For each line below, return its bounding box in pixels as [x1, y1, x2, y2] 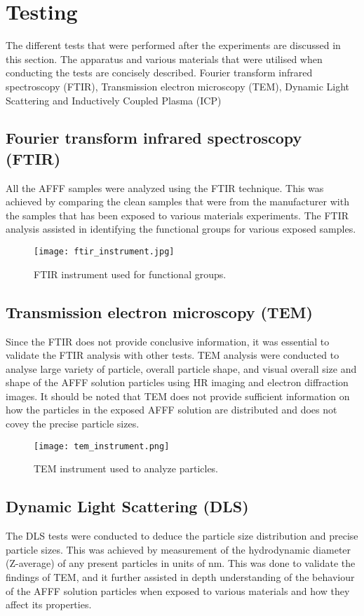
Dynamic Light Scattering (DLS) [6, 495, 249, 517]
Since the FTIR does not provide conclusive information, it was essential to [6, 334, 330, 348]
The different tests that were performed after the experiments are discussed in [6, 38, 341, 53]
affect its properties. [6, 597, 92, 612]
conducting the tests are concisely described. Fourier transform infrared [6, 65, 313, 80]
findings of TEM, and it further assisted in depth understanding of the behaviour [6, 569, 355, 584]
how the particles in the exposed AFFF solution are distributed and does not [6, 402, 337, 417]
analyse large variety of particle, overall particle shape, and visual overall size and [6, 361, 357, 376]
